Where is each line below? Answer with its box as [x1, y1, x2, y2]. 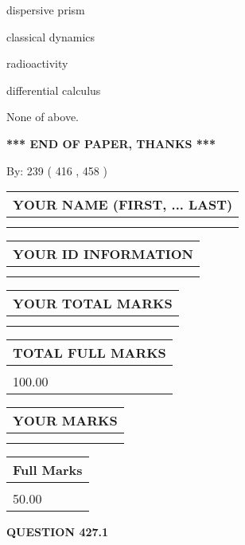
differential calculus [6, 81, 101, 98]
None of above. [6, 108, 79, 125]
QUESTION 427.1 [6, 523, 109, 540]
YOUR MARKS [13, 411, 118, 430]
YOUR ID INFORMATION [13, 245, 193, 264]
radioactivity [6, 55, 68, 72]
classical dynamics [6, 28, 95, 45]
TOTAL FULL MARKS [13, 343, 166, 363]
